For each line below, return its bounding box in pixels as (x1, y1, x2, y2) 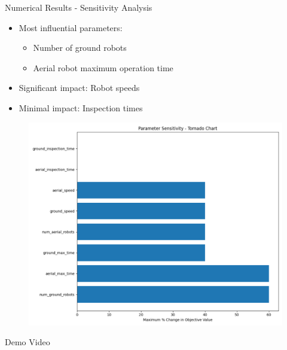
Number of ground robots (33, 41, 127, 54)
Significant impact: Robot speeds (19, 81, 140, 94)
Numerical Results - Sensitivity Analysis (5, 1, 152, 13)
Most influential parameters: (19, 21, 123, 34)
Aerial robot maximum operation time (33, 61, 173, 74)
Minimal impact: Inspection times (19, 101, 143, 114)
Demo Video (5, 336, 50, 348)
